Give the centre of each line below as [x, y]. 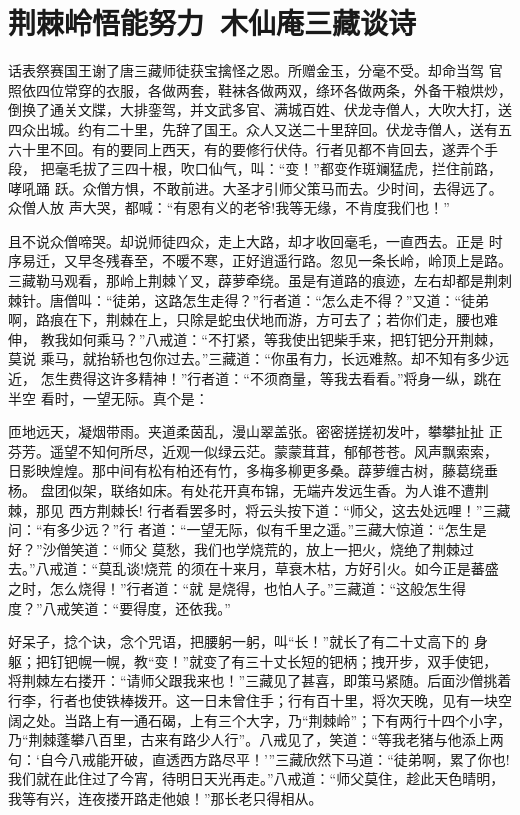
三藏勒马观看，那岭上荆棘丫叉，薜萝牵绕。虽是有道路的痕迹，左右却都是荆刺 [260, 280]
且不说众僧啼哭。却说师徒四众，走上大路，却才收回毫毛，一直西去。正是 [246, 240]
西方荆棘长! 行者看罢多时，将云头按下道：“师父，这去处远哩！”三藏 [289, 509]
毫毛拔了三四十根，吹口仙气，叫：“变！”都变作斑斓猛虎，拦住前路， [278, 168]
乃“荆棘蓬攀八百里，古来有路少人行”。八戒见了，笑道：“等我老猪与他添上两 [256, 739]
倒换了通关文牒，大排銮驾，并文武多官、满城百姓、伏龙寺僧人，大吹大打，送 [260, 109]
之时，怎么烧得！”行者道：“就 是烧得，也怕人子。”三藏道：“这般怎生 [230, 587]
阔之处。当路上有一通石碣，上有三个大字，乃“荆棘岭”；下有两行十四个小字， [260, 719]
